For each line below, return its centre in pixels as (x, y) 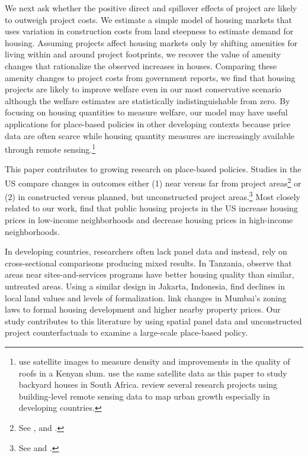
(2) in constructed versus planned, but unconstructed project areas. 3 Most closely (153, 196)
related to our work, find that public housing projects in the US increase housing (151, 208)
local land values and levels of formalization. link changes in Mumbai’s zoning (146, 297)
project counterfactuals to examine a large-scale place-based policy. (126, 332)
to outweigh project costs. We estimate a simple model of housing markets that (149, 19)
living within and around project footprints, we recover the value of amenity (143, 54)
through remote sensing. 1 (50, 148)
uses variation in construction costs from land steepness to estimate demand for (149, 31)
